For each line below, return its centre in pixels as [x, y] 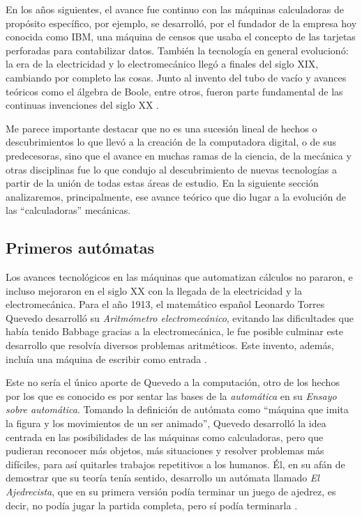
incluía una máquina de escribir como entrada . [106, 358]
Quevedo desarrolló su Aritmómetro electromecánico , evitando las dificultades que [180, 317]
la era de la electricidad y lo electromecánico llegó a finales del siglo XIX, [162, 64]
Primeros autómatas [80, 248]
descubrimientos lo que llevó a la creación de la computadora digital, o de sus [171, 142]
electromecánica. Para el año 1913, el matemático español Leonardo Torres [165, 304]
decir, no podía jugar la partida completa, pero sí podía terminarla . [152, 505]
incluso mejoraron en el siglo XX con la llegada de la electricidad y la [154, 290]
